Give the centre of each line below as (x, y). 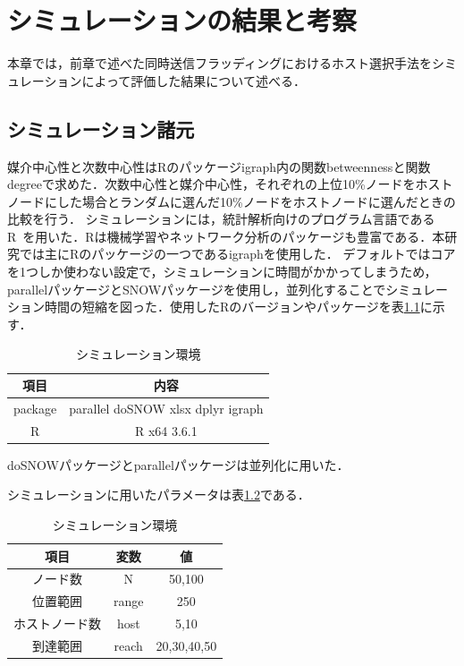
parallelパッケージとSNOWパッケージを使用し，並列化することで (197, 289)
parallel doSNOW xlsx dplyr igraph (166, 408)
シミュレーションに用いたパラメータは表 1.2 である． (159, 495)
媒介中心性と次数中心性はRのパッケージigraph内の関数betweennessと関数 (219, 166)
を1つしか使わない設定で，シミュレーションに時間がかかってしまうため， (222, 272)
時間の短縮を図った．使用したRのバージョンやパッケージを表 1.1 (232, 307)
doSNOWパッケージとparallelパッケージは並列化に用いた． (178, 464)
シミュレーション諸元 (101, 128)
